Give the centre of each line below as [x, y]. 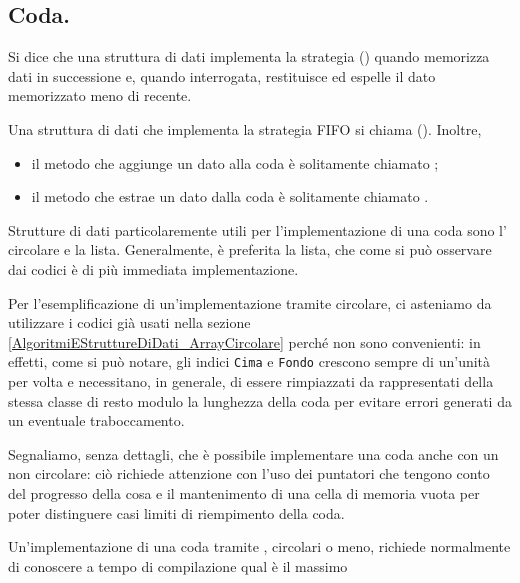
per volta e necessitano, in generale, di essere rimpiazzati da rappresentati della [251, 380]
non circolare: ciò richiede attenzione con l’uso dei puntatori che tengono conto [249, 473]
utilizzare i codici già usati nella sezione [129, 322]
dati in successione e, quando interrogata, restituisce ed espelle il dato [222, 75]
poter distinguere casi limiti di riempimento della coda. [176, 512]
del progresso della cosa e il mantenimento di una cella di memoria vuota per [244, 492]
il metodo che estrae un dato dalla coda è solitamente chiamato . [230, 196]
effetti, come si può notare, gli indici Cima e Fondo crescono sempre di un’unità [249, 361]
